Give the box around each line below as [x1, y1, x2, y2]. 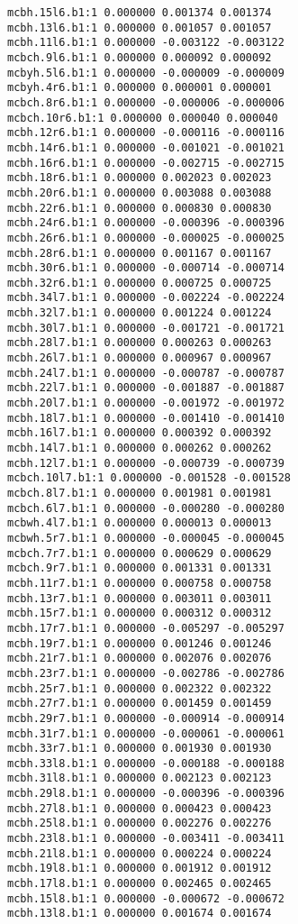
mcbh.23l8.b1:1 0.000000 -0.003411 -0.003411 [7, 832, 284, 846]
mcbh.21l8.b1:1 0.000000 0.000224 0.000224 [7, 846, 272, 860]
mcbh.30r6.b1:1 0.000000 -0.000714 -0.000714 [7, 261, 284, 275]
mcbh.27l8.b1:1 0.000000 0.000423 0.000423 [7, 801, 272, 815]
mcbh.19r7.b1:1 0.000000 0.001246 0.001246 [7, 636, 272, 650]
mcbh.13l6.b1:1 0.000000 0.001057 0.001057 [7, 21, 272, 34]
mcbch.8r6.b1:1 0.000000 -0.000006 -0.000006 [7, 96, 284, 109]
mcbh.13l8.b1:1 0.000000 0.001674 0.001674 [7, 907, 272, 920]
